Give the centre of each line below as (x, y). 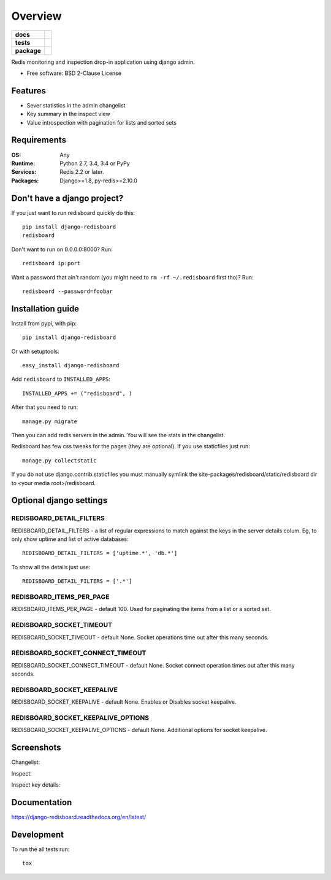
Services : (24, 172)
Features (29, 91)
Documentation (42, 802)
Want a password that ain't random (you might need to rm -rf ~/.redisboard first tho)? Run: (132, 277)
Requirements (39, 140)
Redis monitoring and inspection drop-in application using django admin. (103, 62)
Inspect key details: (36, 785)
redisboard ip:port (51, 263)
